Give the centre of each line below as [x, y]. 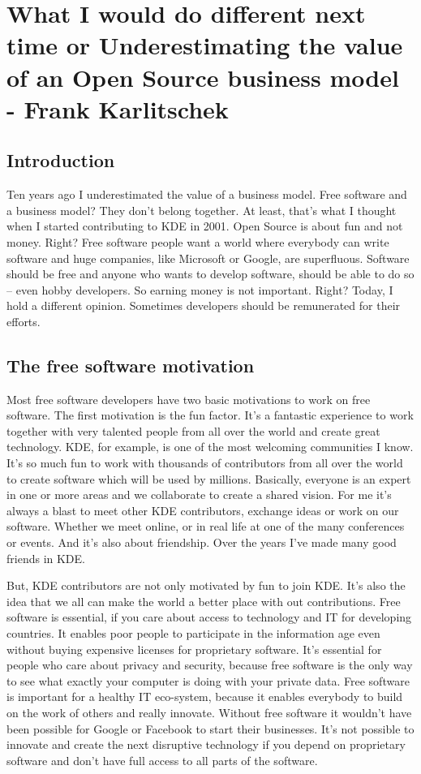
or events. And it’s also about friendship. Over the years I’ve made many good [202, 542]
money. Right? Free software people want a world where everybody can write [198, 241]
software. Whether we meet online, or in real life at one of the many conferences [206, 526]
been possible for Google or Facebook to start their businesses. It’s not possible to [210, 728]
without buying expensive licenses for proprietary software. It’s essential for [194, 649]
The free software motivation [131, 365]
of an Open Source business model [203, 77]
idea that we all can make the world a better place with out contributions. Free [204, 601]
